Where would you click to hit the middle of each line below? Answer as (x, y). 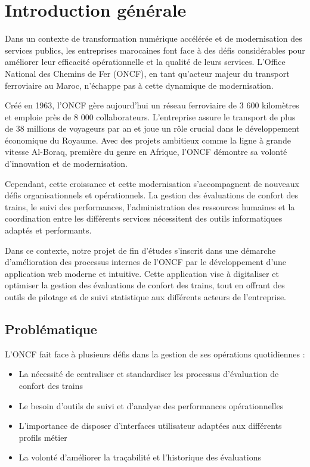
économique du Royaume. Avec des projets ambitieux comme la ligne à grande (148, 140)
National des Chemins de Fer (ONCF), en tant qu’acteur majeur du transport (147, 73)
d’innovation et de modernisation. (66, 164)
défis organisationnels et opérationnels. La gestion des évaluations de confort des (152, 195)
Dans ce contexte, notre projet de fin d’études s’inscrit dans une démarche (140, 250)
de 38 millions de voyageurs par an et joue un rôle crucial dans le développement (152, 128)
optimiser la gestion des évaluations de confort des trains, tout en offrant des (145, 285)
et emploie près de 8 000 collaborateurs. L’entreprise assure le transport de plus (150, 116)
